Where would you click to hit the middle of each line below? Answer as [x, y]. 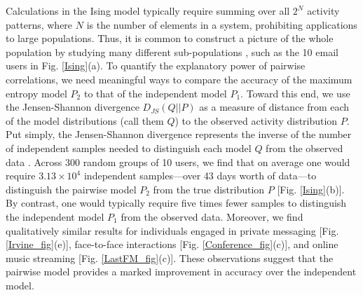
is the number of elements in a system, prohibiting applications [222, 24]
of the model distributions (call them [85, 120]
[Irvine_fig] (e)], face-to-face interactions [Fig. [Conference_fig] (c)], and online [172, 244]
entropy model [36, 93]
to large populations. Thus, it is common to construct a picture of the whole [170, 38]
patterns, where [39, 24]
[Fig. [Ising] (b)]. [311, 189]
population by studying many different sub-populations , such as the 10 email [172, 52]
